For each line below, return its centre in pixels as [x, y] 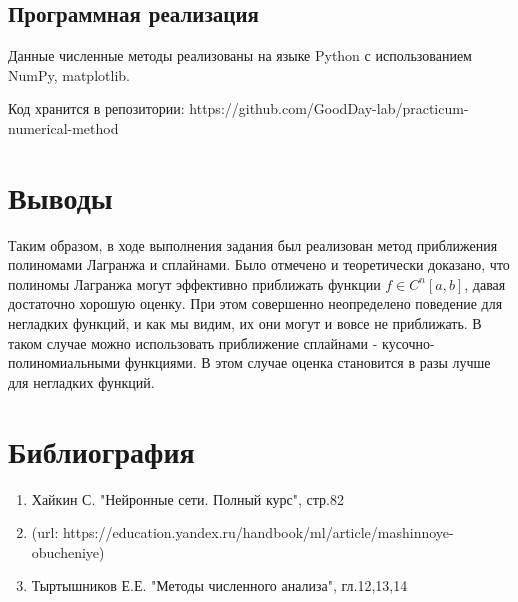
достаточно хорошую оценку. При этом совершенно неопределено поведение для [255, 303]
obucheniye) [68, 551]
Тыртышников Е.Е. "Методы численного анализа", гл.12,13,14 [219, 585]
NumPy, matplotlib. [69, 74]
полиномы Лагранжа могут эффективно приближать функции [194, 283]
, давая [485, 283]
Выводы [60, 196]
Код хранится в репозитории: [96, 108]
